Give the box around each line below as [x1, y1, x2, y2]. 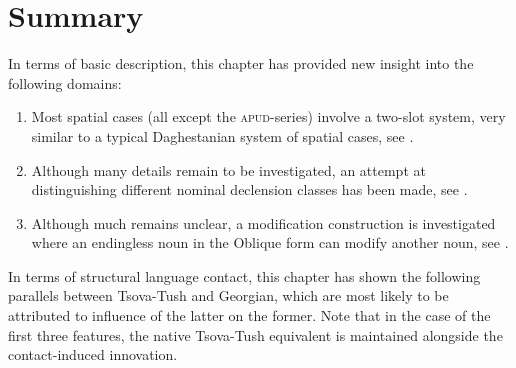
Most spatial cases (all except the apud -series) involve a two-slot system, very [31, 106, 506, 127]
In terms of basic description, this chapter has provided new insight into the [8, 53, 474, 74]
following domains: [8, 72, 122, 93]
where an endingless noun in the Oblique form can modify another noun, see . [31, 232, 509, 253]
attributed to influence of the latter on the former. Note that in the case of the [8, 305, 491, 326]
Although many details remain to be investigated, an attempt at [31, 159, 426, 180]
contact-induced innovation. [8, 344, 178, 365]
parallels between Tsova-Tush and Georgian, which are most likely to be [8, 285, 449, 306]
